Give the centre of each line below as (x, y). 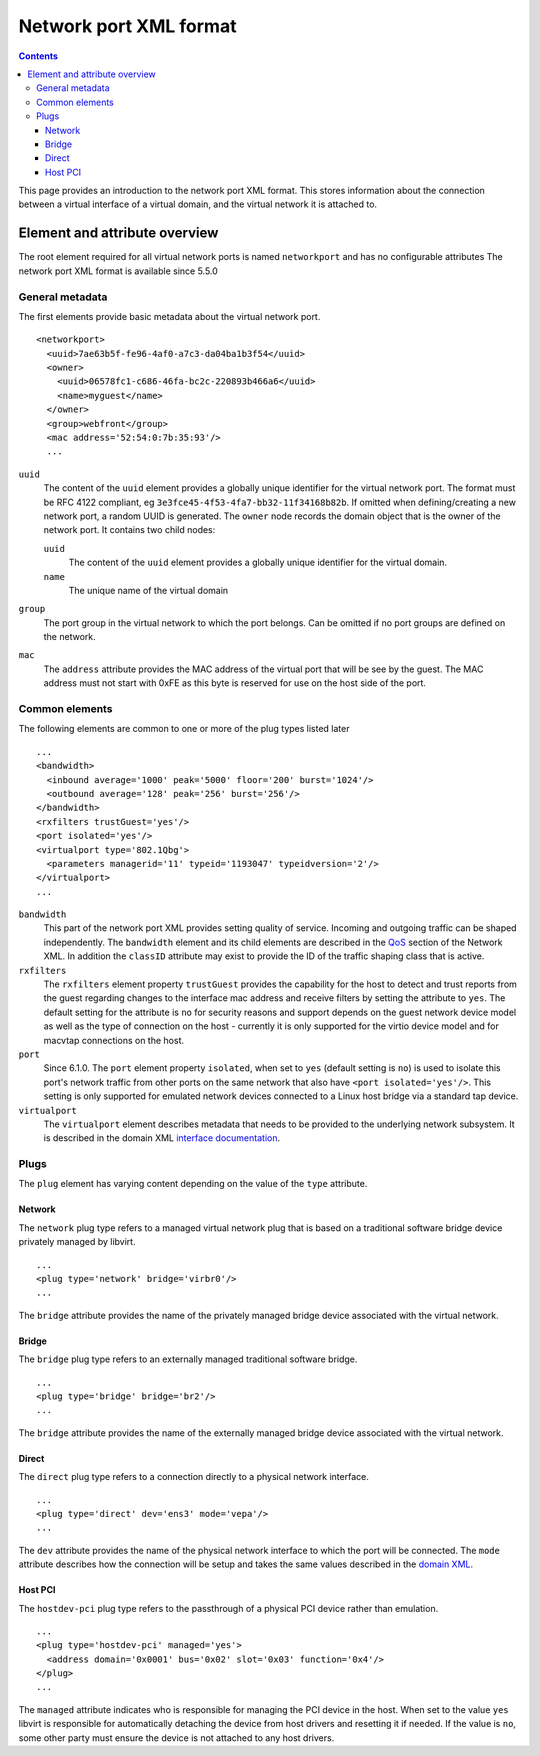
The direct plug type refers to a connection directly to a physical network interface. (193, 1477)
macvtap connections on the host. (114, 1040)
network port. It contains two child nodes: (129, 530)
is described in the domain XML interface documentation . (161, 1138)
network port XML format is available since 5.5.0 (118, 271)
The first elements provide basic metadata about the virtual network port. (169, 316)
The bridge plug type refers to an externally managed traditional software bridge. (188, 1359)
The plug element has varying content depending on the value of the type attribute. (193, 1184)
